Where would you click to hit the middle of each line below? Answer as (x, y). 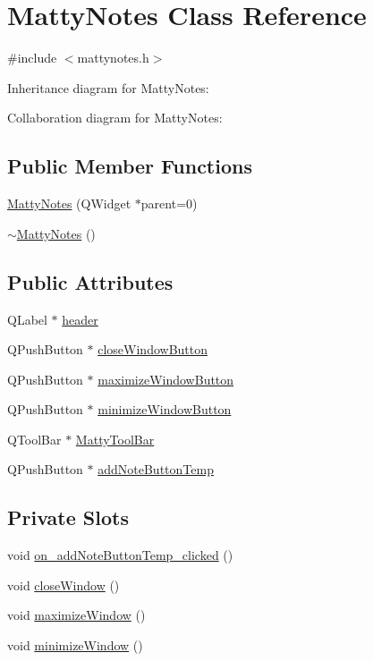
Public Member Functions (130, 166)
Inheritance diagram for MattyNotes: (108, 87)
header (80, 319)
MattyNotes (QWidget (69, 203)
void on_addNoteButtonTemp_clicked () (120, 555)
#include (32, 58)
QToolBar (34, 439)
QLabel (27, 319)
